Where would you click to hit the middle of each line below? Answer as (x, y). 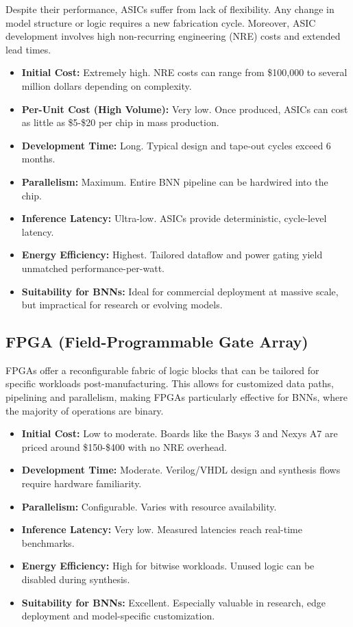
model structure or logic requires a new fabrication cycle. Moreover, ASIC (161, 22)
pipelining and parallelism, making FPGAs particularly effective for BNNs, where (176, 397)
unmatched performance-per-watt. (93, 268)
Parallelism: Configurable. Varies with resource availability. (149, 506)
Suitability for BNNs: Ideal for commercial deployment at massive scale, (180, 291)
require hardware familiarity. (82, 483)
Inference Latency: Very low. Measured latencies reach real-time (162, 529)
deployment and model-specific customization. (118, 616)
